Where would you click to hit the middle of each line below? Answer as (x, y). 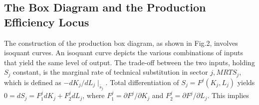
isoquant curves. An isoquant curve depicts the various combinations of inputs (124, 52)
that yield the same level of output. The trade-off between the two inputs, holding (129, 62)
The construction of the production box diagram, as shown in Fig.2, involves (121, 43)
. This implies (228, 95)
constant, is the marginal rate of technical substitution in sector (111, 72)
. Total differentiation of (142, 82)
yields (246, 82)
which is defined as (33, 82)
